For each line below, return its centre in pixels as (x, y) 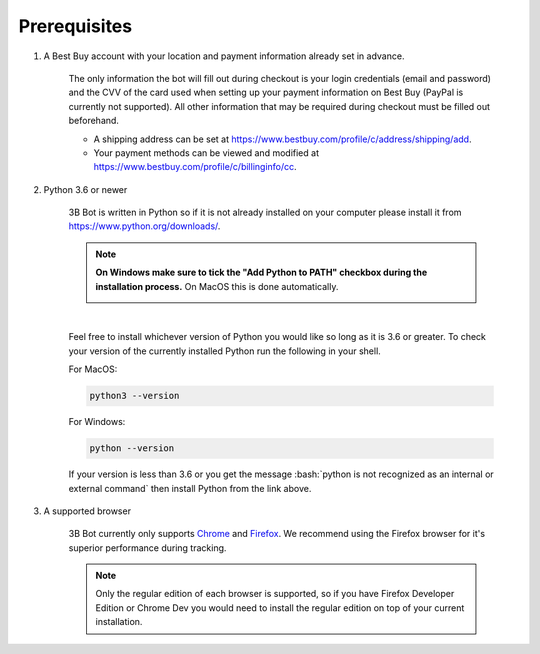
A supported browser (87, 511)
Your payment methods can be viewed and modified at (206, 152)
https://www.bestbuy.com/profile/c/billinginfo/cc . (195, 167)
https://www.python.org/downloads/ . (144, 226)
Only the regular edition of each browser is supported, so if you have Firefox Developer (275, 594)
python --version (132, 448)
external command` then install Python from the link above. (190, 488)
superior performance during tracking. (147, 547)
